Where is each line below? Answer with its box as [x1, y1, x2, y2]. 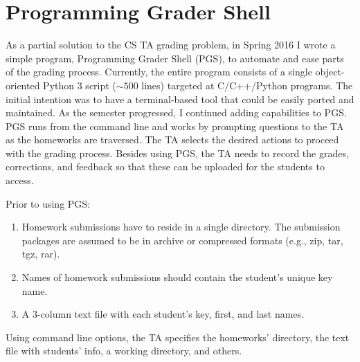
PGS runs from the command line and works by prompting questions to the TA [6, 118, 344, 133]
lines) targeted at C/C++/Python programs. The [141, 78, 353, 92]
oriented [6, 78, 40, 92]
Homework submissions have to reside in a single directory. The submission [21, 219, 341, 234]
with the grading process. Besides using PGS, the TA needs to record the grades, [6, 145, 349, 160]
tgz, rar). [21, 246, 60, 261]
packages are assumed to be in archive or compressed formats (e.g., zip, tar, [21, 233, 343, 247]
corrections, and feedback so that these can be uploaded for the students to [6, 159, 325, 174]
